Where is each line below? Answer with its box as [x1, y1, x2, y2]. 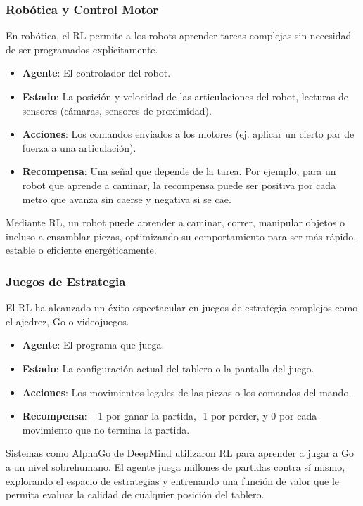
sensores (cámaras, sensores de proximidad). [22, 103, 212, 117]
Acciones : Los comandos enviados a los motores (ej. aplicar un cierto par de [22, 126, 355, 141]
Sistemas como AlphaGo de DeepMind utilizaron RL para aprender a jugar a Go [6, 446, 355, 460]
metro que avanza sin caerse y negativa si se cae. [22, 191, 231, 206]
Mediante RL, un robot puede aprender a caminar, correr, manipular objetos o [6, 215, 345, 230]
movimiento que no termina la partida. [22, 422, 190, 436]
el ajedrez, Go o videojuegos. [6, 313, 129, 328]
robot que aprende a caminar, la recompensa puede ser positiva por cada [22, 177, 336, 192]
